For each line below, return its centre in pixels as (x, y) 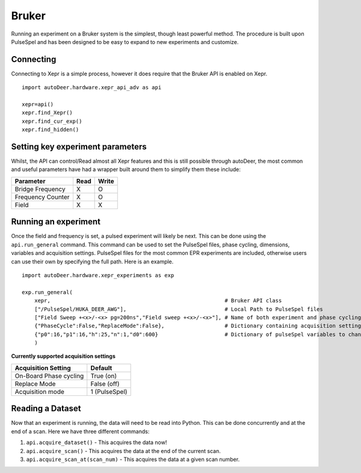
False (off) (105, 384)
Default (101, 368)
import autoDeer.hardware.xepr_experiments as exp (98, 275)
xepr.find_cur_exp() (52, 121)
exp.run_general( (47, 292)
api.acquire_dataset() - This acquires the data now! (97, 442)
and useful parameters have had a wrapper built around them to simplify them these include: (126, 169)
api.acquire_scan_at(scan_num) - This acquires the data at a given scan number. (133, 459)
